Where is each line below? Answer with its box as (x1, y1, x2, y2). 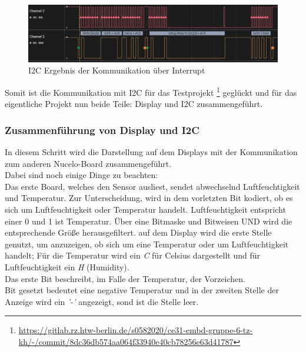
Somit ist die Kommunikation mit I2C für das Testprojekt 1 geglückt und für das (5, 84, 297, 98)
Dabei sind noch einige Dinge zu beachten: (5, 169, 158, 181)
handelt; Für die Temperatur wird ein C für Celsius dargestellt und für (5, 249, 260, 262)
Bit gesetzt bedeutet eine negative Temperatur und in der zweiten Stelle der (5, 284, 279, 296)
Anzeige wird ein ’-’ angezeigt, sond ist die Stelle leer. (5, 295, 199, 307)
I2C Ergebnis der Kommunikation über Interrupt (28, 64, 205, 76)
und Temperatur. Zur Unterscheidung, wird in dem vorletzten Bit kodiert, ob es (5, 192, 293, 204)
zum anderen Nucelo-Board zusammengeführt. (5, 157, 172, 169)
